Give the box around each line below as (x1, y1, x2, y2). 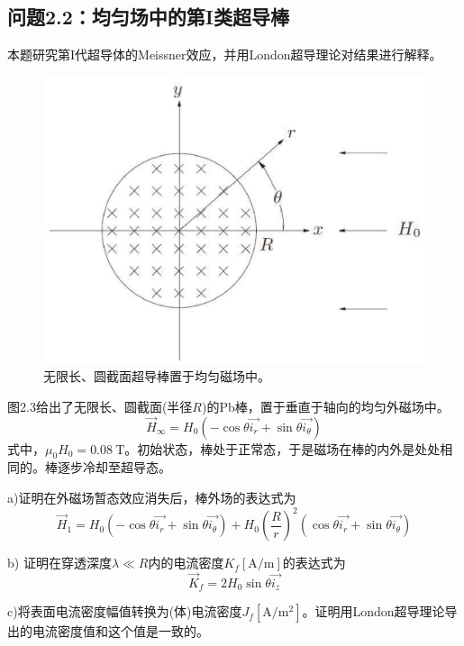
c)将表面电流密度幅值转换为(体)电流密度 (7, 602, 242, 621)
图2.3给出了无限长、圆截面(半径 (7, 396, 193, 415)
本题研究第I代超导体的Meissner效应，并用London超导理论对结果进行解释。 (7, 45, 442, 64)
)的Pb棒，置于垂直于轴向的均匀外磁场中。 (201, 396, 450, 415)
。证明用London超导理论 (302, 602, 445, 621)
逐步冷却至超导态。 (57, 458, 171, 477)
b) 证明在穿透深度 (7, 553, 112, 572)
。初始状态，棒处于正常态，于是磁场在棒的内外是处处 (124, 439, 441, 458)
